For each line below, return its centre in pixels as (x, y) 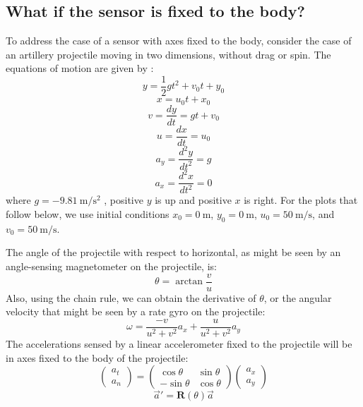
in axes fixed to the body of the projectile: (97, 357)
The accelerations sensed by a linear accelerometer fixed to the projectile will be (179, 343)
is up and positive (193, 200)
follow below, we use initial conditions (88, 214)
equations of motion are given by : (80, 68)
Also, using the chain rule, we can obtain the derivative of (131, 297)
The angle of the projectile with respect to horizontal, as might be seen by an (173, 252)
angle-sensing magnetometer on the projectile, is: (111, 266)
